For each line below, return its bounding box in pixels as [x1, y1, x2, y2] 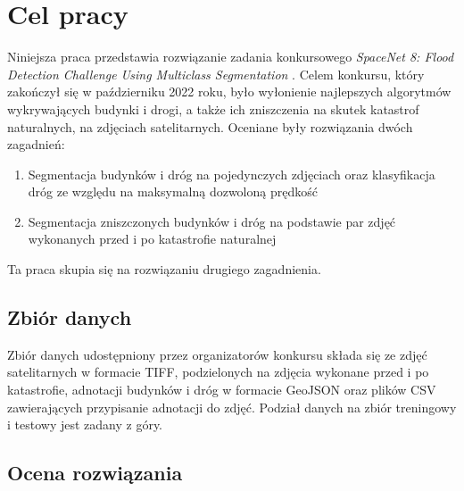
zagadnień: [7, 135, 65, 154]
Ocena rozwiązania [7, 459, 183, 487]
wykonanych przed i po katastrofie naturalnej [28, 229, 277, 248]
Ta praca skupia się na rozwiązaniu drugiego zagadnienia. [7, 260, 321, 279]
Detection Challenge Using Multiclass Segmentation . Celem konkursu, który [7, 64, 425, 83]
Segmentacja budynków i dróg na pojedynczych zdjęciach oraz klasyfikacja [28, 164, 435, 183]
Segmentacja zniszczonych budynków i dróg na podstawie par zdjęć [28, 212, 396, 230]
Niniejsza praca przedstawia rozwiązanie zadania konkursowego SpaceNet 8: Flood [7, 47, 454, 66]
